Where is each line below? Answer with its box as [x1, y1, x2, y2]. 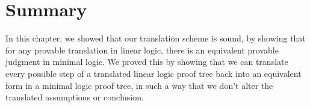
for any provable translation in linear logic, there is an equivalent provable [5, 43, 279, 56]
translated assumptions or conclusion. [5, 91, 144, 103]
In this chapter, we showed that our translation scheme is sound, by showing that [5, 32, 306, 44]
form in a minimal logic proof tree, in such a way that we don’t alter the [5, 79, 273, 91]
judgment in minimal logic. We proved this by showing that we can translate [5, 55, 288, 68]
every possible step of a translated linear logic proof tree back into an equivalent [5, 67, 302, 79]
